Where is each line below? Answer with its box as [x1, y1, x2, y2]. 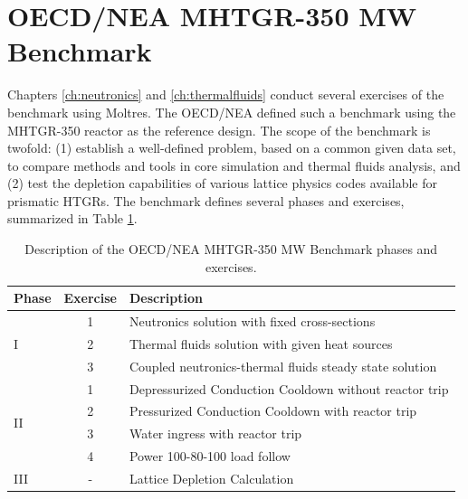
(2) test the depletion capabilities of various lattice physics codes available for [7, 174, 437, 193]
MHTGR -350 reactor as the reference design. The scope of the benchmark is [7, 120, 431, 139]
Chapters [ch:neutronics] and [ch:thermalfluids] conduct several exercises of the [7, 85, 444, 104]
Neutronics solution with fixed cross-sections [129, 312, 376, 331]
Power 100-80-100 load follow [129, 447, 291, 466]
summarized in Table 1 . [7, 209, 138, 228]
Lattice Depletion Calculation [129, 469, 294, 487]
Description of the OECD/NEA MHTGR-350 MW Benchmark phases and [24, 240, 438, 259]
